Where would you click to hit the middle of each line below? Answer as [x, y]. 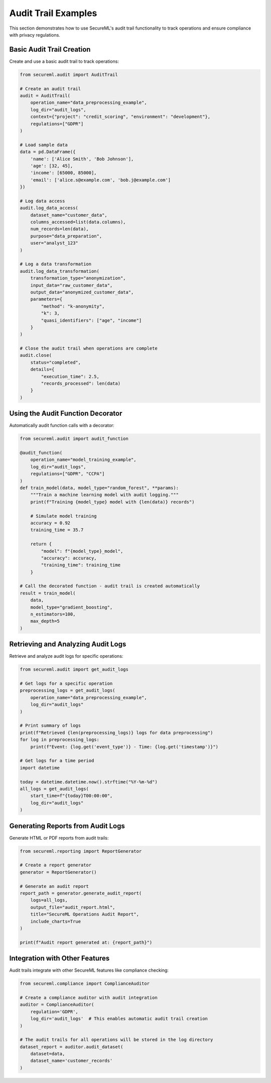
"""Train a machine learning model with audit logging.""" [105, 495]
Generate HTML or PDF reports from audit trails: [59, 838]
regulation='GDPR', [54, 1012]
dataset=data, [48, 1054]
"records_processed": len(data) [81, 383]
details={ [42, 369]
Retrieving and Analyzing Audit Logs [68, 644]
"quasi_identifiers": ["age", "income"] [91, 320]
